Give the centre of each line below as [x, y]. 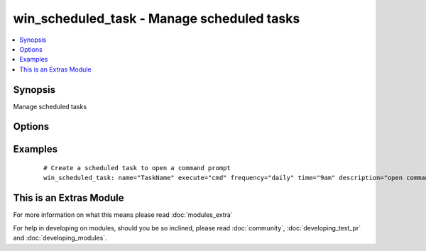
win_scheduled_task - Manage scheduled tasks [157, 18]
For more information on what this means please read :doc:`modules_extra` [123, 215]
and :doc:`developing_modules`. [60, 238]
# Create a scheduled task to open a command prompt [137, 168]
